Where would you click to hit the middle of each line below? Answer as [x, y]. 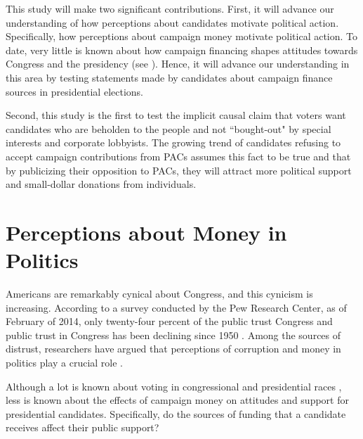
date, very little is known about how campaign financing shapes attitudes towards [182, 50]
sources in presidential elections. [74, 91]
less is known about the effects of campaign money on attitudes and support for [177, 400]
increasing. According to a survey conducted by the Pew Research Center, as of [176, 307]
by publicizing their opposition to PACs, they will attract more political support [179, 170]
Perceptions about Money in [146, 232]
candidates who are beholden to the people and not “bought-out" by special [169, 128]
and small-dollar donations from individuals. [101, 184]
